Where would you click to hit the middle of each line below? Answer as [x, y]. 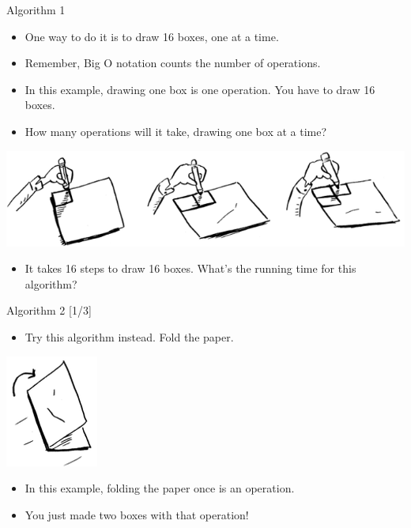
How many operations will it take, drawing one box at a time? [176, 131]
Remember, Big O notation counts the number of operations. [173, 63]
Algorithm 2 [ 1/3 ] [49, 310]
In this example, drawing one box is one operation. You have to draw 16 [200, 89]
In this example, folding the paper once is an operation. [160, 488]
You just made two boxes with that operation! [137, 514]
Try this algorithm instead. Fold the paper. [129, 336]
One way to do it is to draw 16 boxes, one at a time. [152, 36]
